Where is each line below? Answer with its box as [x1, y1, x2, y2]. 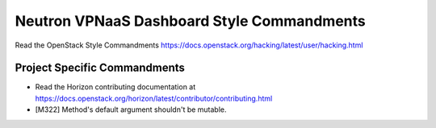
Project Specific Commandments [15, 61, 186, 75]
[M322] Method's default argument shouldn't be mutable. [35, 105, 227, 114]
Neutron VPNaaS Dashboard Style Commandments [15, 12, 367, 30]
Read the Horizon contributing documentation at [35, 82, 196, 92]
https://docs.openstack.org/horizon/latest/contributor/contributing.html [35, 93, 273, 103]
